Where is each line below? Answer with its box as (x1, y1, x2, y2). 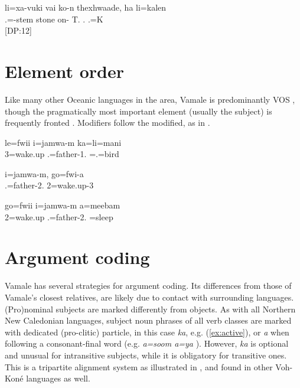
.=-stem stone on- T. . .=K (5, 12, 103, 25)
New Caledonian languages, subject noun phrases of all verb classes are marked (5, 314, 292, 327)
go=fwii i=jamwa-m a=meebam (5, 199, 120, 211)
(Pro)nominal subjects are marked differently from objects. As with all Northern (5, 302, 296, 315)
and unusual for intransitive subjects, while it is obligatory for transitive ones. (5, 348, 287, 361)
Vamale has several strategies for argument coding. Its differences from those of (5, 279, 292, 292)
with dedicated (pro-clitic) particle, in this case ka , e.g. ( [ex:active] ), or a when (5, 325, 289, 338)
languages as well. (26, 372, 90, 384)
